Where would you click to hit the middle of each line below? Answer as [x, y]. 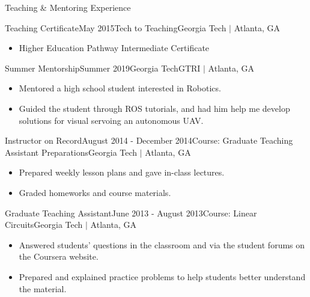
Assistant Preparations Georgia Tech [71, 152]
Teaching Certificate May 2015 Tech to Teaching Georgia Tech [116, 27]
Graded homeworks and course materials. [95, 192]
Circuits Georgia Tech [44, 225]
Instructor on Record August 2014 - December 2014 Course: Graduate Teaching [149, 140]
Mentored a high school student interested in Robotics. [120, 88]
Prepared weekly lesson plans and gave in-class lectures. [122, 172]
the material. [43, 288]
